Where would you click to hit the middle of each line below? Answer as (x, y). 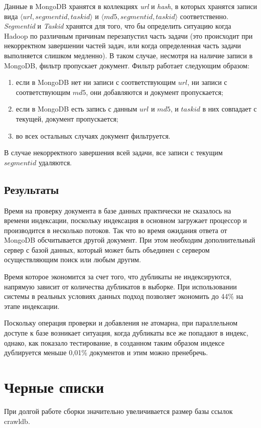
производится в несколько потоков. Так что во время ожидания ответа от (116, 230)
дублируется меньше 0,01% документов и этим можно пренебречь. (106, 352)
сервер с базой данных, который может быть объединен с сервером (107, 249)
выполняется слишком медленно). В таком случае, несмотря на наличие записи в (128, 55)
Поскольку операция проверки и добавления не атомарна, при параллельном (121, 323)
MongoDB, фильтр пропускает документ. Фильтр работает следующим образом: (127, 65)
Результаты (32, 189)
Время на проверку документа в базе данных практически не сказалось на (118, 210)
